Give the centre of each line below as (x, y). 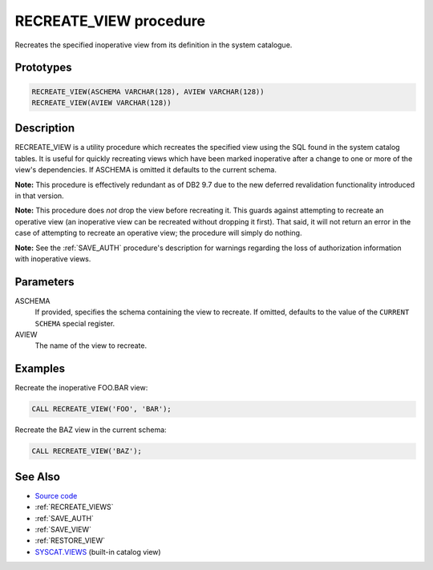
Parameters (45, 282)
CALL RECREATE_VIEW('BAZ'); (87, 451)
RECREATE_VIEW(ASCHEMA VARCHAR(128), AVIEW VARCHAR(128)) (148, 91)
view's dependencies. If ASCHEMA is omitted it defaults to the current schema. (146, 170)
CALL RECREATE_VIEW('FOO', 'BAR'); (101, 409)
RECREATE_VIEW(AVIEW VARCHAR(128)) (101, 103)
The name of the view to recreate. (91, 346)
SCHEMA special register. (75, 323)
